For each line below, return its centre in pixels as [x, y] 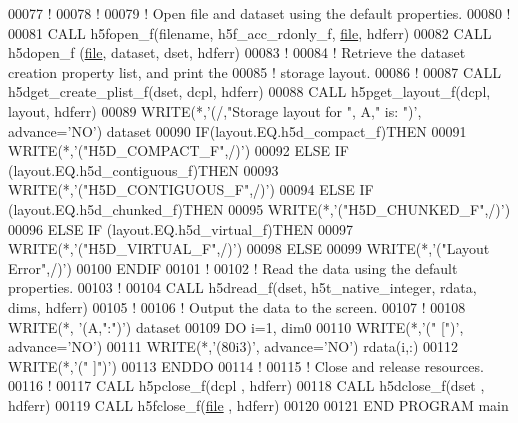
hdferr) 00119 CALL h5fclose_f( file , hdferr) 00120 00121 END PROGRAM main [258, 404]
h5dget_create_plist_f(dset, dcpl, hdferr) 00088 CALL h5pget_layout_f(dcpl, [249, 91]
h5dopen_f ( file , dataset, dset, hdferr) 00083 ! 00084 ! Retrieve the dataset [237, 52]
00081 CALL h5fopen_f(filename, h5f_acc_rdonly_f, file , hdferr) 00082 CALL [250, 32]
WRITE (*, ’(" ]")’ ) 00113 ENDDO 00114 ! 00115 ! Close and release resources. [246, 365]
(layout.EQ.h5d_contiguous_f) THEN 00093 [143, 169]
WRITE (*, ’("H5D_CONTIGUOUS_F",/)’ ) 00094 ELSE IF [191, 189]
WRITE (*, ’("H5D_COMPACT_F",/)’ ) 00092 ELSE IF [178, 150]
